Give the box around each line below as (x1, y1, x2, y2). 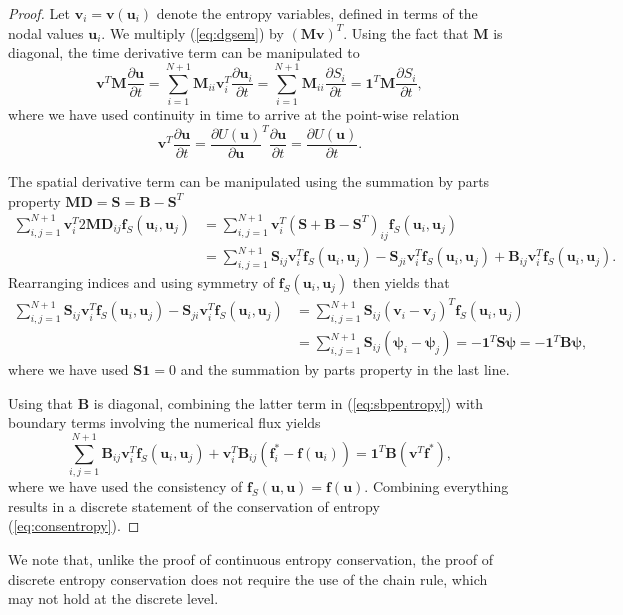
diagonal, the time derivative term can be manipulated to (8, 42, 360, 63)
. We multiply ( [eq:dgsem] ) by (101, 22, 284, 43)
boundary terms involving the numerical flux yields (8, 412, 321, 433)
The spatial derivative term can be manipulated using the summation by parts (8, 171, 490, 192)
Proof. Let (8, 3, 70, 23)
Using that (8, 392, 74, 413)
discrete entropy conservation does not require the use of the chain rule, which (8, 568, 488, 589)
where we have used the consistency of (8, 476, 243, 497)
